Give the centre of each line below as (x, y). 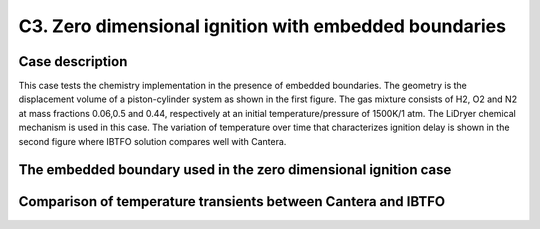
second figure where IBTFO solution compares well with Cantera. (152, 141)
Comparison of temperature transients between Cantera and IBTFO (231, 201)
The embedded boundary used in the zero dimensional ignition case (235, 170)
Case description (73, 61)
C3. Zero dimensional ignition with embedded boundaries (262, 26)
